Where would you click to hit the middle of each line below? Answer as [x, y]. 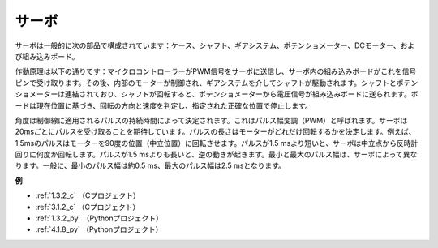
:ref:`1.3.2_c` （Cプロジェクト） [88, 195]
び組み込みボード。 [47, 56]
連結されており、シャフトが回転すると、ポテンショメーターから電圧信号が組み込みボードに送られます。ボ [241, 94]
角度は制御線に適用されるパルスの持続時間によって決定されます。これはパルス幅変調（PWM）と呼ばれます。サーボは [211, 120]
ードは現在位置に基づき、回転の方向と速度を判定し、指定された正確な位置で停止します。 [163, 105]
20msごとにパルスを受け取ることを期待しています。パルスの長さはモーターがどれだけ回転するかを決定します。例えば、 [215, 132]
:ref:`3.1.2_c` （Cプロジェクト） [88, 207]
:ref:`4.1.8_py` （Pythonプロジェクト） [99, 229]
